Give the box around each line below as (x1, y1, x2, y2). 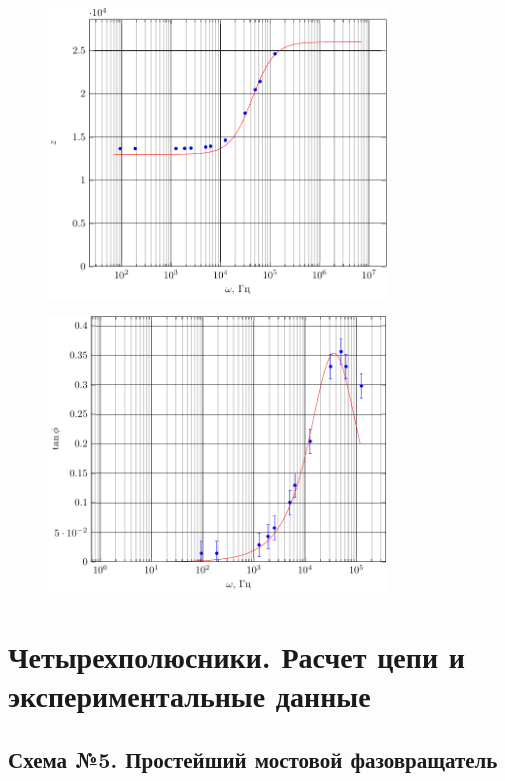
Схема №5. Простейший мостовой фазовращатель (8, 743, 498, 774)
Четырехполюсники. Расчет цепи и (8, 636, 465, 677)
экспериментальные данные (8, 675, 371, 716)
